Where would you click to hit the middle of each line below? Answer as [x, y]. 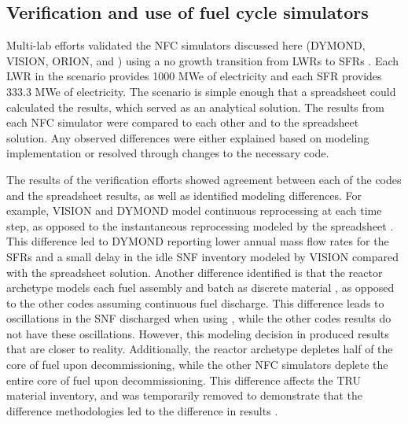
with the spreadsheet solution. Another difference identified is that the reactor [195, 272]
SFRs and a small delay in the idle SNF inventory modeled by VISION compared [203, 256]
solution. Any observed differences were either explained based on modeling [188, 137]
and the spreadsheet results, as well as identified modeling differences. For [184, 195]
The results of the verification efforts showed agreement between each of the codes [204, 179]
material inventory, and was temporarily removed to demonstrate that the [185, 395]
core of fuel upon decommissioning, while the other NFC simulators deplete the [197, 365]
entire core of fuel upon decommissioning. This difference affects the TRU [184, 380]
